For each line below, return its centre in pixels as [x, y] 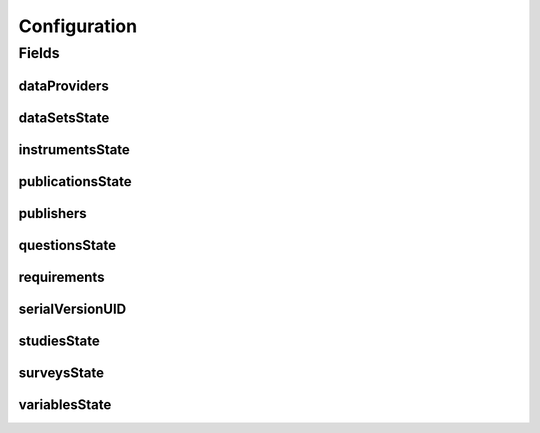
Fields [39, 53]
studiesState [59, 340]
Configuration [78, 26]
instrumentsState [74, 149]
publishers [52, 213]
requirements [61, 276]
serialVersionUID [72, 308]
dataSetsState [64, 117]
